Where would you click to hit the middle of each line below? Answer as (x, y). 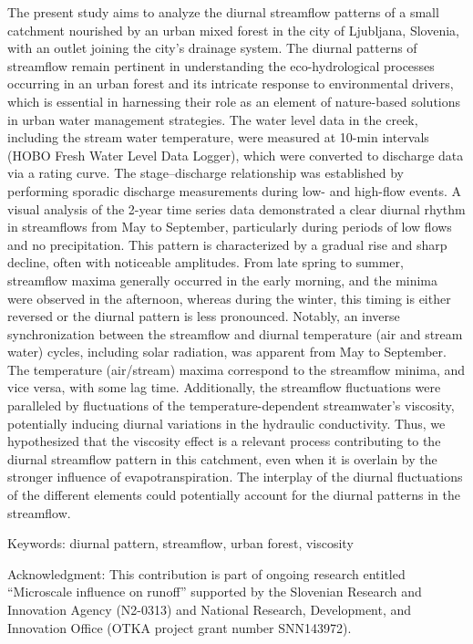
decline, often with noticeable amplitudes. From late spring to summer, (206, 262)
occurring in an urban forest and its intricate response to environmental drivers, (231, 83)
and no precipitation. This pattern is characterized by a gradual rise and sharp (227, 244)
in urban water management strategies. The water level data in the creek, (213, 119)
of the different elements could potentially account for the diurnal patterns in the (234, 495)
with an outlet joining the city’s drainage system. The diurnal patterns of (212, 48)
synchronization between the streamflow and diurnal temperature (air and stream (235, 333)
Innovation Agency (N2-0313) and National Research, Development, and (210, 609)
